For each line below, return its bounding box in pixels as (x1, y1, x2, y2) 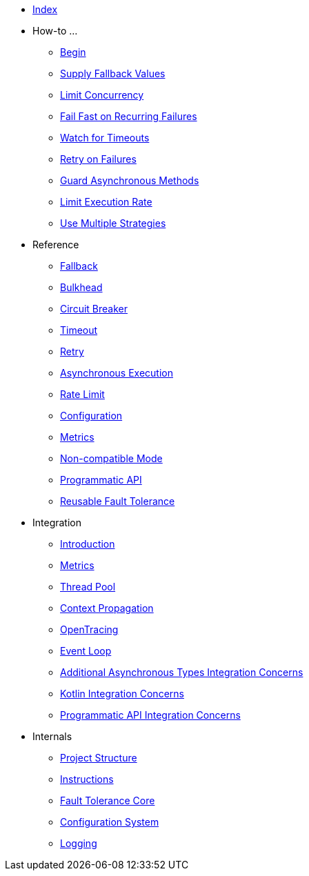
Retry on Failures (60, 153, 137, 165)
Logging (60, 837, 97, 849)
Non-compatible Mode (60, 452, 163, 464)
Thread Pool (60, 581, 116, 593)
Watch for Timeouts (60, 132, 150, 143)
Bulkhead (60, 281, 103, 293)
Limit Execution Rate (60, 196, 152, 208)
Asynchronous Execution (60, 367, 173, 379)
